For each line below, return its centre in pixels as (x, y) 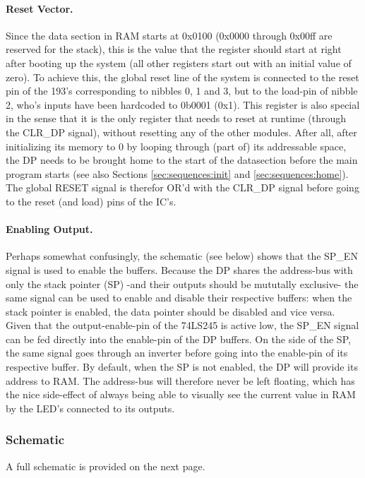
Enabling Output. (49, 229)
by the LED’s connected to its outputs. (90, 408)
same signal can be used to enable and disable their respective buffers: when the (179, 298)
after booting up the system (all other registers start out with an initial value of (179, 62)
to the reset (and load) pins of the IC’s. (91, 201)
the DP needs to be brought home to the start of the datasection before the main (182, 160)
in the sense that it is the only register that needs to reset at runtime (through (176, 118)
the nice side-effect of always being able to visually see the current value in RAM (181, 394)
